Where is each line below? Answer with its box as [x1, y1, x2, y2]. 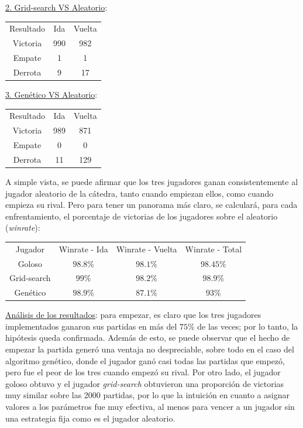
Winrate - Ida [58, 242, 108, 255]
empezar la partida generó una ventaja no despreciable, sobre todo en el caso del [5, 343, 294, 355]
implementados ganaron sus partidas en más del [5, 320, 177, 332]
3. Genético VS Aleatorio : [5, 88, 98, 100]
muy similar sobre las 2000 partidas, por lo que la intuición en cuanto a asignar [5, 389, 290, 401]
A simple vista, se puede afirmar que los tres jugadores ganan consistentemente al [5, 175, 298, 187]
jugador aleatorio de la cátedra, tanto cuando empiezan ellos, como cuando [5, 187, 274, 199]
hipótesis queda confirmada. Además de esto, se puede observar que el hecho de [5, 331, 290, 344]
